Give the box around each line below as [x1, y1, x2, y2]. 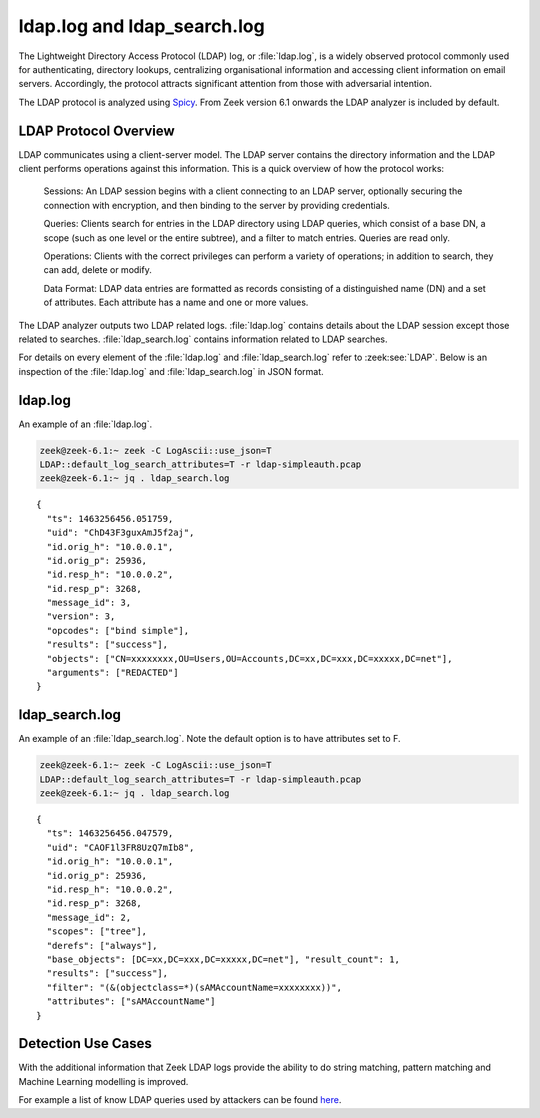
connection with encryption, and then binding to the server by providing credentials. [43, 199, 390, 211]
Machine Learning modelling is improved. [18, 1075, 189, 1087]
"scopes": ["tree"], [46, 926, 148, 937]
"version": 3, [46, 611, 116, 622]
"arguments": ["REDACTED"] [46, 667, 179, 679]
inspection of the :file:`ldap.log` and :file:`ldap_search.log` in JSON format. [18, 365, 324, 377]
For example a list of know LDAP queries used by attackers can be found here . [18, 1094, 342, 1106]
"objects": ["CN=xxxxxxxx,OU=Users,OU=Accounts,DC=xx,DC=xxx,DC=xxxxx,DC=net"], [46, 653, 453, 664]
